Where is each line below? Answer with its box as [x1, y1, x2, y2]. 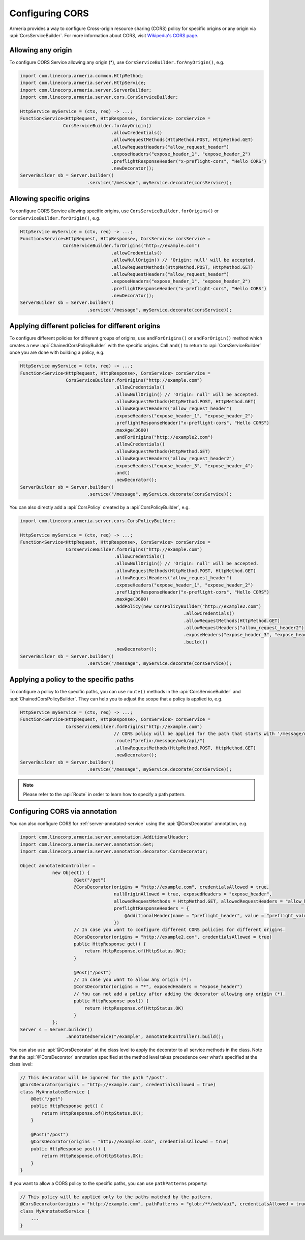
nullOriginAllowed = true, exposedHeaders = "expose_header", [113, 891, 272, 897]
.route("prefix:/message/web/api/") [113, 738, 205, 744]
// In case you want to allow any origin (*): [74, 977, 192, 982]
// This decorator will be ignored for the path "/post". [20, 1075, 168, 1080]
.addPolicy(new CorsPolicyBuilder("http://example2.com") [113, 603, 262, 609]
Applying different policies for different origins [9, 322, 161, 330]
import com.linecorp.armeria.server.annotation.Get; [20, 841, 155, 847]
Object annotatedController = [20, 863, 96, 868]
